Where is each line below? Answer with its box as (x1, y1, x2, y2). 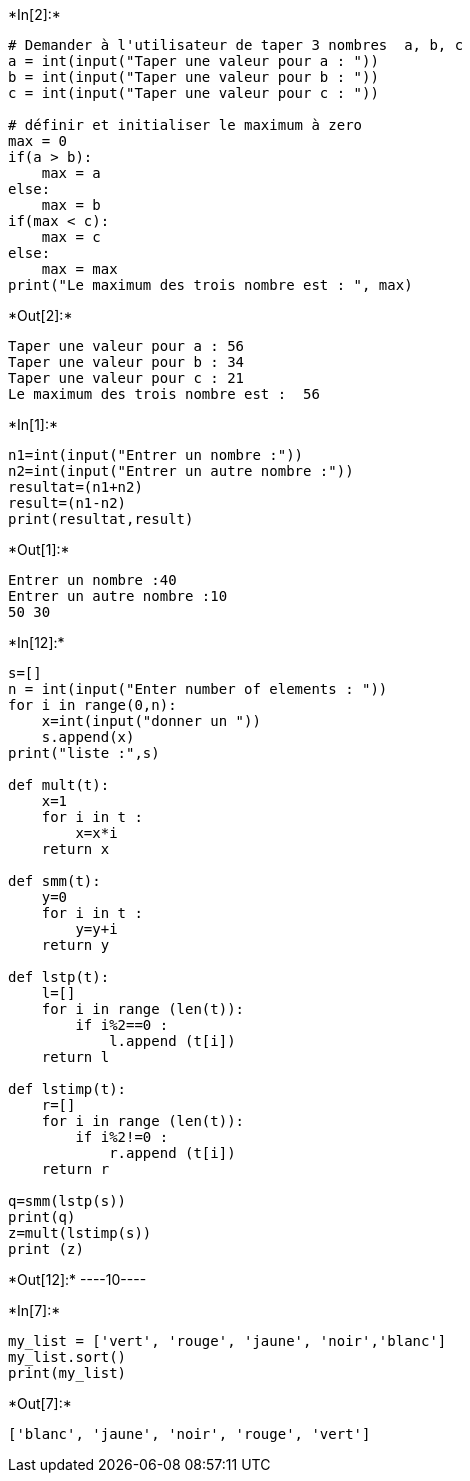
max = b (41, 197, 101, 213)
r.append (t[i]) (109, 1145, 236, 1161)
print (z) (8, 1241, 84, 1257)
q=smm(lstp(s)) (8, 1193, 127, 1209)
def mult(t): (8, 777, 110, 793)
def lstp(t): (8, 969, 110, 985)
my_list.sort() (8, 1349, 127, 1365)
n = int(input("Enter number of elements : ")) (8, 681, 388, 697)
